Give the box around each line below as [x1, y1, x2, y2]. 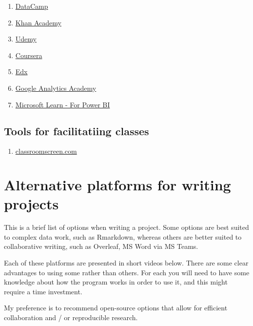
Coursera [15, 50, 42, 60]
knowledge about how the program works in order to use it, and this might [4, 277, 228, 287]
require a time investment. [4, 286, 82, 296]
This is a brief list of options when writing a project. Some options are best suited [4, 222, 249, 232]
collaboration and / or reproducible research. [4, 312, 138, 323]
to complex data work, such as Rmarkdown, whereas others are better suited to [4, 231, 242, 242]
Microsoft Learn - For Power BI [15, 99, 110, 109]
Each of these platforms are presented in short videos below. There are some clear [4, 258, 249, 268]
